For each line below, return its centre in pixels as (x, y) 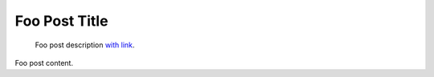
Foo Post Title (61, 21)
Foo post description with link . (85, 45)
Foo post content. (44, 63)
